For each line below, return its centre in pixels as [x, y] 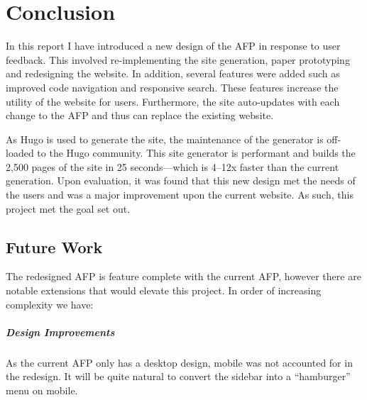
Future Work [54, 246]
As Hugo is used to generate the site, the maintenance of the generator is [165, 139]
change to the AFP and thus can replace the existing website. [140, 115]
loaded [20, 153]
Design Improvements [60, 332]
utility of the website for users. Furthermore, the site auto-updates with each [173, 101]
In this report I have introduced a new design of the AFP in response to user [173, 46]
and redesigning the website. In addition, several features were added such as [173, 73]
